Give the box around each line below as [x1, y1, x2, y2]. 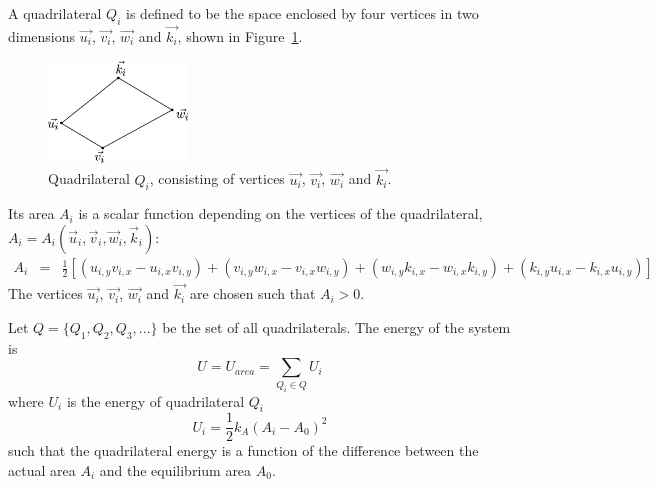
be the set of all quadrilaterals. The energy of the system [162, 316, 511, 337]
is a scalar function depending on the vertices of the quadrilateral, [78, 203, 483, 224]
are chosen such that [189, 283, 316, 304]
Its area [8, 203, 55, 224]
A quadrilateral [8, 3, 102, 23]
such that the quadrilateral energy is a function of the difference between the [8, 440, 479, 461]
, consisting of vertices [149, 168, 285, 189]
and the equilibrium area [99, 459, 252, 480]
